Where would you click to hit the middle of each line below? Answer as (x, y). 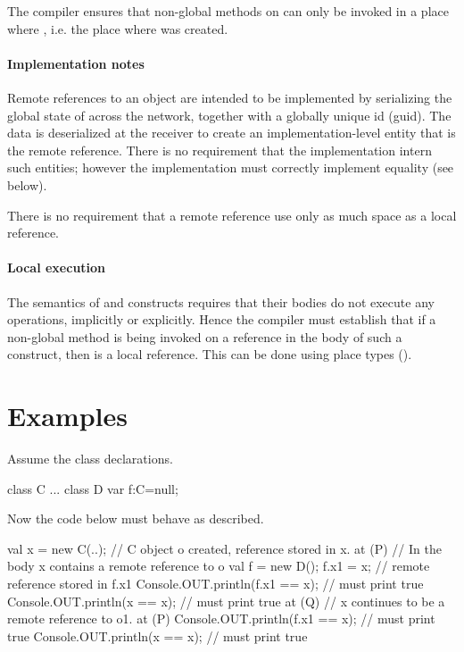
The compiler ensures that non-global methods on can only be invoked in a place (228, 11)
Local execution (57, 267)
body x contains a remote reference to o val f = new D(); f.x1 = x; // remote (219, 566)
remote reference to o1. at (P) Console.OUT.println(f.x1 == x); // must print (221, 619)
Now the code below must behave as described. (136, 518)
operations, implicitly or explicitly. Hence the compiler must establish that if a (222, 319)
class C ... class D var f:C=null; (93, 488)
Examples (67, 416)
